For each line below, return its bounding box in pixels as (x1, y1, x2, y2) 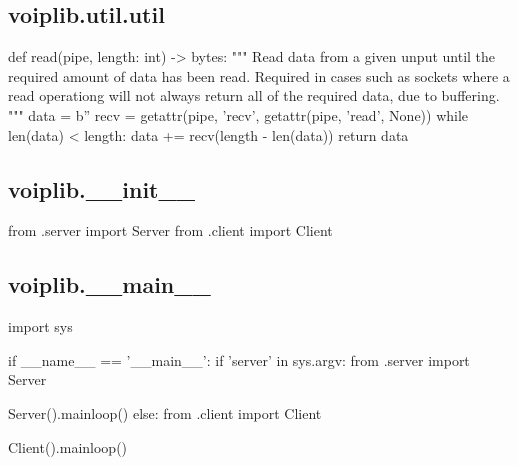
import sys (8, 316, 73, 337)
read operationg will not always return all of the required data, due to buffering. (8, 85, 500, 106)
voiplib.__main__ (8, 269, 211, 300)
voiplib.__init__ (8, 173, 195, 204)
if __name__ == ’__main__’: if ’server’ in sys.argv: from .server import (8, 349, 470, 370)
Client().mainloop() (8, 436, 128, 457)
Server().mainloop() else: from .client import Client (8, 402, 322, 423)
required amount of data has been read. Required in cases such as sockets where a (8, 65, 510, 86)
